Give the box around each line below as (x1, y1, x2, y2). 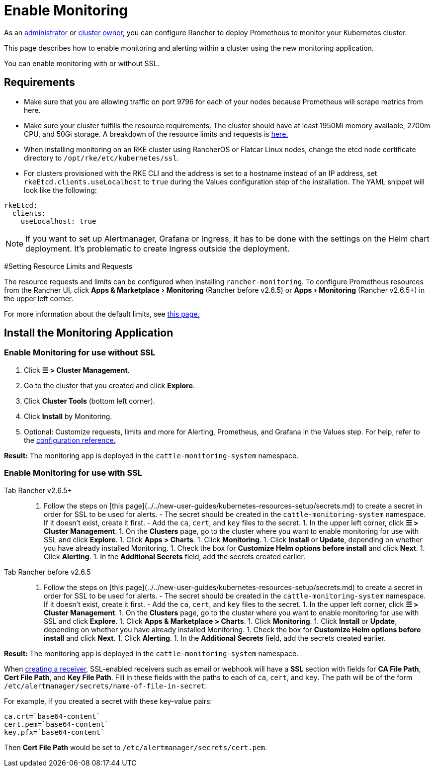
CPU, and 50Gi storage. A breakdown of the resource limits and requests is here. (24, 129, 288, 138)
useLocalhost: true (20, 217, 96, 225)
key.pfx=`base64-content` (4, 728, 105, 736)
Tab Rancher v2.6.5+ (4, 486, 72, 495)
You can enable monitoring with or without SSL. (4, 59, 160, 68)
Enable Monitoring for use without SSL (4, 347, 156, 358)
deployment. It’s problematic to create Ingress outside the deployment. (25, 243, 290, 254)
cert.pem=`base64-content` (4, 720, 109, 728)
